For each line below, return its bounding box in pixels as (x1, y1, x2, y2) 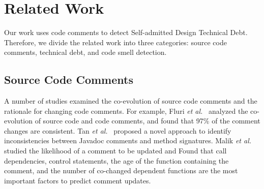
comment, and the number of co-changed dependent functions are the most (4, 165, 238, 176)
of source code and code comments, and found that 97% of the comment (35, 115, 260, 126)
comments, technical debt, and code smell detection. (4, 47, 167, 57)
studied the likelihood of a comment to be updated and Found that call (4, 145, 227, 156)
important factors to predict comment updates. (4, 175, 151, 185)
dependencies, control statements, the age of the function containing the (4, 155, 229, 166)
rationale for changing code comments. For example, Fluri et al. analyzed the (4, 105, 248, 116)
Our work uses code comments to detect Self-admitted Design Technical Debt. (4, 27, 248, 38)
